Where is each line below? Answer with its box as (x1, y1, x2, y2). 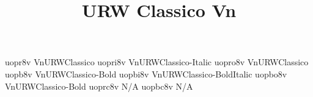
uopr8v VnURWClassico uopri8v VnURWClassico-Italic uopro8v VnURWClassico (5, 56, 309, 68)
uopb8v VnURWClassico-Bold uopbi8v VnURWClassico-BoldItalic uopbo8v (5, 67, 287, 80)
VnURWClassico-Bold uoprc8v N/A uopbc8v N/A (5, 79, 193, 92)
